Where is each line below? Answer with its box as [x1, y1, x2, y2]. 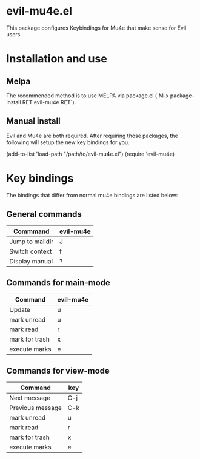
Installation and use [6, 52, 107, 66]
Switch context [9, 247, 52, 256]
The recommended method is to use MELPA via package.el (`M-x [6, 92, 169, 99]
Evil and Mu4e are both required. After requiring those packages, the [6, 132, 178, 139]
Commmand [13, 227, 50, 236]
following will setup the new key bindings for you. [6, 138, 130, 146]
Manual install [6, 116, 61, 127]
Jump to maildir [9, 237, 54, 246]
